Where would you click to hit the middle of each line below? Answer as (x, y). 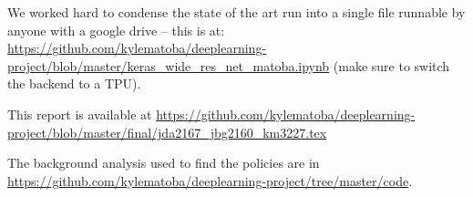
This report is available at (80, 114)
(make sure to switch (391, 65)
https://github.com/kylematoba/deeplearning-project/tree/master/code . (210, 180)
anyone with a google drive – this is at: (116, 30)
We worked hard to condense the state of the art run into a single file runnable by (236, 12)
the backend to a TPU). (74, 83)
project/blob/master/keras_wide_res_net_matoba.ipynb (169, 65)
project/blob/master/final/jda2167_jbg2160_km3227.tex (167, 132)
